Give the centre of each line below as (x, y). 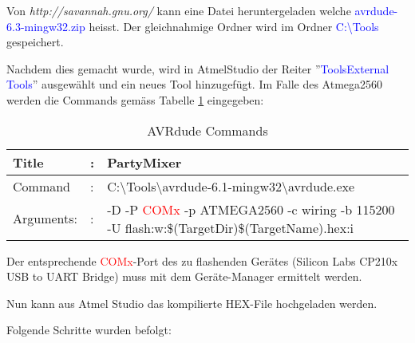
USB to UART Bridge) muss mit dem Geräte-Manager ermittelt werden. (184, 276)
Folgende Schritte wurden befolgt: (89, 330)
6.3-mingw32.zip (46, 26)
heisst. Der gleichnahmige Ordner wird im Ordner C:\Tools (234, 26)
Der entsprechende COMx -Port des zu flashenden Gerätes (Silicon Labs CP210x (202, 260)
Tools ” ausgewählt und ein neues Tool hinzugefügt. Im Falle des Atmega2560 (195, 84)
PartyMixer (144, 162)
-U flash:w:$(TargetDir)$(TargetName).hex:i (231, 227)
